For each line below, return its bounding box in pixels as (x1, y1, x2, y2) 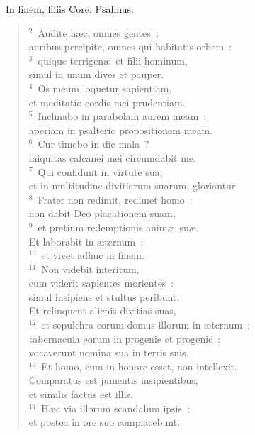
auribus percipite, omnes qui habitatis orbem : (28, 39, 232, 54)
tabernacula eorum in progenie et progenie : (28, 331, 221, 346)
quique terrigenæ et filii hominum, (38, 53, 188, 67)
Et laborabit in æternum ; (28, 233, 144, 248)
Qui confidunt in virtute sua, (38, 164, 163, 179)
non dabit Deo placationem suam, (28, 206, 176, 221)
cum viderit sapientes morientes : (28, 275, 174, 290)
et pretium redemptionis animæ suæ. (38, 219, 199, 234)
